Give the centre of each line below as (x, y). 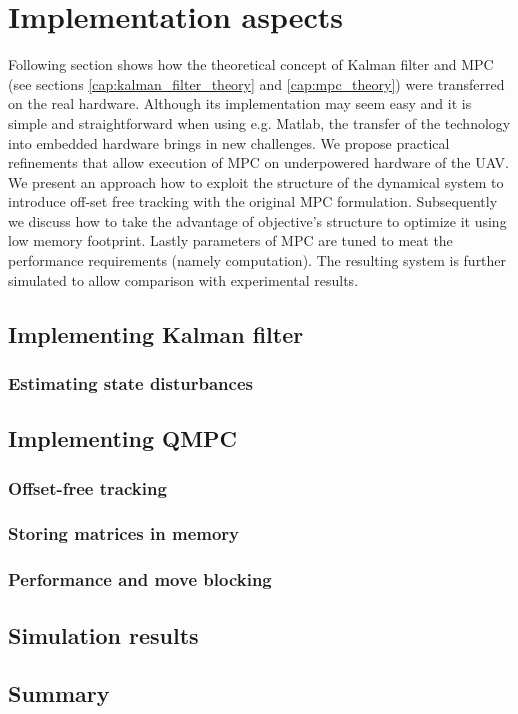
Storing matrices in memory (124, 533)
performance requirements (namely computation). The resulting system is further (257, 260)
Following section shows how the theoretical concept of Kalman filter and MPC (251, 64)
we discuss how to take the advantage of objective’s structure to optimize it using (257, 220)
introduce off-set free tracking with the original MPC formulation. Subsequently (253, 201)
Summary (59, 693)
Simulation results (103, 634)
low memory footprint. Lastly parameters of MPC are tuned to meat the (230, 240)
